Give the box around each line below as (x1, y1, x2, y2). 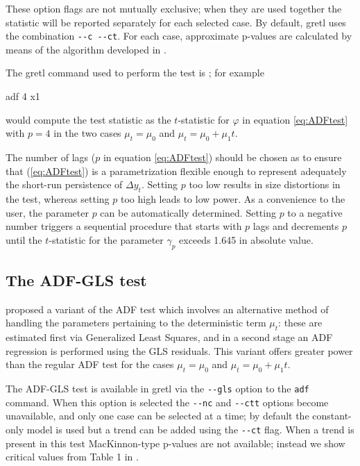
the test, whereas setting (6, 192, 110, 206)
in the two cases (53, 126, 121, 140)
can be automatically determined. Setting (100, 205, 276, 219)
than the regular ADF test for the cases (6, 357, 174, 372)
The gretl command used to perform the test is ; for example (6, 65, 264, 80)
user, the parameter (6, 205, 89, 219)
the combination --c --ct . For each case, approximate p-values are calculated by (6, 28, 352, 43)
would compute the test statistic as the (6, 112, 171, 126)
